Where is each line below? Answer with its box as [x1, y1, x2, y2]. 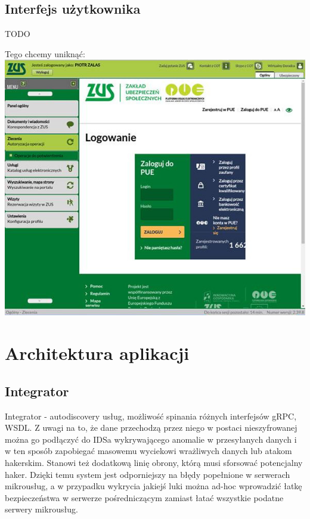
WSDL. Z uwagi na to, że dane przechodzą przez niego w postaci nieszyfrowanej [5, 421, 297, 434]
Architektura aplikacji [5, 341, 190, 365]
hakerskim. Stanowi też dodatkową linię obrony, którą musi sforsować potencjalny [5, 456, 303, 468]
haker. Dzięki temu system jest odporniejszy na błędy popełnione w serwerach [5, 468, 290, 480]
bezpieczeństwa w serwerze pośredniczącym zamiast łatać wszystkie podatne [5, 491, 284, 504]
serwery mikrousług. [5, 503, 78, 515]
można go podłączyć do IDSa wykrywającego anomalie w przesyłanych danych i [5, 433, 297, 445]
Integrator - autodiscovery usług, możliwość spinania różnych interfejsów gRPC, [5, 409, 297, 422]
